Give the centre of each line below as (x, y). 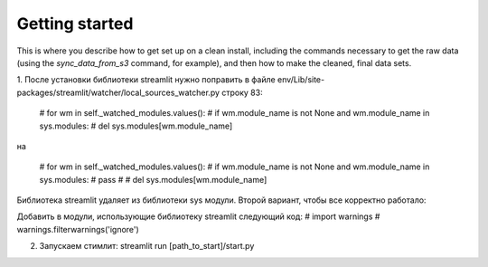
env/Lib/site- (301, 80)
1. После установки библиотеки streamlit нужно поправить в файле (146, 80)
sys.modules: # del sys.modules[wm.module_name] (136, 126)
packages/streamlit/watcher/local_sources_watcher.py (118, 92)
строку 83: (242, 92)
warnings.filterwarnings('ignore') (78, 229)
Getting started (75, 24)
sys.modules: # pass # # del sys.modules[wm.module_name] (153, 179)
